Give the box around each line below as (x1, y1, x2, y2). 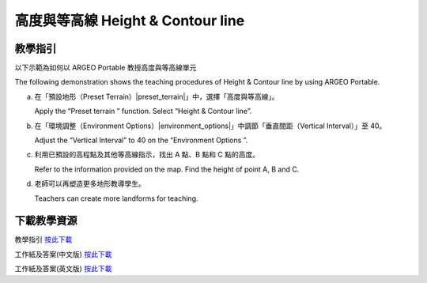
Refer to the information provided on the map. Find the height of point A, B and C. (34, 164, 300, 174)
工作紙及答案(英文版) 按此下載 (14, 264, 112, 274)
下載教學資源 (14, 214, 77, 228)
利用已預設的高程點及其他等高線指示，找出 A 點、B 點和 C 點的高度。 (34, 150, 260, 160)
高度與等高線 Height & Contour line (14, 12, 245, 29)
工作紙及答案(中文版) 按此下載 (14, 249, 112, 258)
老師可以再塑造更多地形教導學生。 (34, 179, 145, 189)
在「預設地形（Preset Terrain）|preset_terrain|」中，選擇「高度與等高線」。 (34, 92, 280, 101)
